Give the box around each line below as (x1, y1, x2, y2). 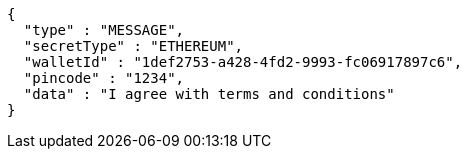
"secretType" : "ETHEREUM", (23, 38, 244, 54)
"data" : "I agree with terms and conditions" (23, 86, 395, 102)
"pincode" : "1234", (23, 70, 185, 86)
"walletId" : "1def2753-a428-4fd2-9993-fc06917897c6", (23, 54, 463, 70)
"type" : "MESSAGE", (23, 22, 185, 38)
